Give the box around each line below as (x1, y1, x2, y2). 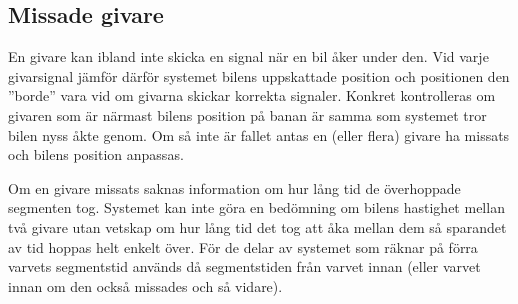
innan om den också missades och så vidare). (8, 275, 283, 296)
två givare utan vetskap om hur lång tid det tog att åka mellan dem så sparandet (8, 216, 507, 237)
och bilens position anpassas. (8, 144, 184, 165)
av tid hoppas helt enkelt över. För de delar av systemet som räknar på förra (8, 236, 478, 257)
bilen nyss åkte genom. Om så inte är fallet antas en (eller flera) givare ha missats (8, 124, 510, 145)
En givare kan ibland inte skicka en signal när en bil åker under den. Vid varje (8, 46, 489, 67)
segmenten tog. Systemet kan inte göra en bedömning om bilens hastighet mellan (8, 197, 505, 218)
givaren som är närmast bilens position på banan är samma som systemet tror (8, 104, 487, 125)
